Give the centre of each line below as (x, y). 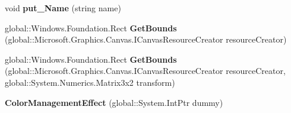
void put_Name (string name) (63, 8)
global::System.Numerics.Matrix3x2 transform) (90, 82)
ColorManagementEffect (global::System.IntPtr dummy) (114, 102)
